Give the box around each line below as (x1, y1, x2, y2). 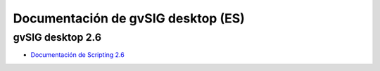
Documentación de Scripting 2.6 (30, 51, 125, 59)
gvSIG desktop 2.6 (13, 31, 102, 44)
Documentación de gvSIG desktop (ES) (13, 11, 246, 26)
